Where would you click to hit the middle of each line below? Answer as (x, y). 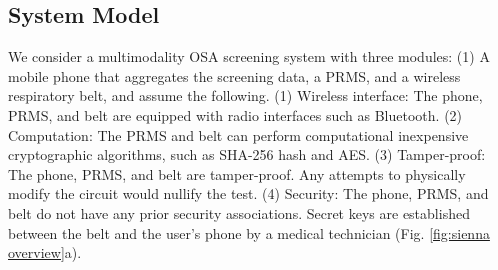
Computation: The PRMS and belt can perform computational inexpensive (238, 134)
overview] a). (45, 252)
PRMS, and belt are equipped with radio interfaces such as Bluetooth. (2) (235, 114)
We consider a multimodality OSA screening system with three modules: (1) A (249, 56)
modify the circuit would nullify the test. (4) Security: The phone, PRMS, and (248, 193)
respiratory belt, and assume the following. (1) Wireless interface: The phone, (245, 95)
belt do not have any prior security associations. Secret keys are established (239, 212)
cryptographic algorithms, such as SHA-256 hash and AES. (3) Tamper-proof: (247, 154)
